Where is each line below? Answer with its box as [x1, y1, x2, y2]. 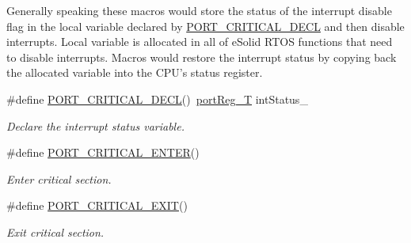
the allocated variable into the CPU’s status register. [6, 64, 263, 81]
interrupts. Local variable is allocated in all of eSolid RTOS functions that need [6, 33, 393, 50]
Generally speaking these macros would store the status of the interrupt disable [6, 2, 392, 18]
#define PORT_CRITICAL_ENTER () [6, 144, 200, 161]
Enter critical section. [6, 170, 112, 187]
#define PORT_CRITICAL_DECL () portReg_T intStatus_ [6, 90, 308, 107]
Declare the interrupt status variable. [6, 117, 185, 134]
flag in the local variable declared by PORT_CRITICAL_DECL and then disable [6, 17, 405, 34]
